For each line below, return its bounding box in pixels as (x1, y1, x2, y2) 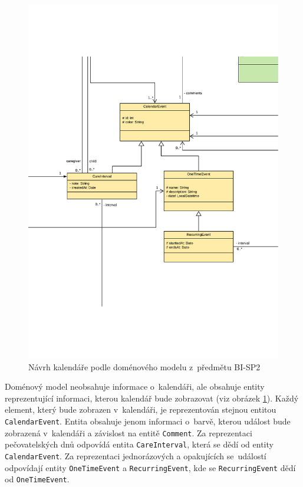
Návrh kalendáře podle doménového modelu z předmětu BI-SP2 (28, 360, 261, 373)
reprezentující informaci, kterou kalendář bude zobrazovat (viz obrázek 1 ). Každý (5, 391, 299, 404)
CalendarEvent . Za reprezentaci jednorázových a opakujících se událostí (5, 449, 266, 462)
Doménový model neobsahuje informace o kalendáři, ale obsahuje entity (5, 380, 265, 393)
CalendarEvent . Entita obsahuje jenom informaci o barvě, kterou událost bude (5, 414, 291, 427)
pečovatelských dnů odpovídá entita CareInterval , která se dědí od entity (5, 438, 274, 450)
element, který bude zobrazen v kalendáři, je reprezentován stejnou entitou (5, 403, 276, 416)
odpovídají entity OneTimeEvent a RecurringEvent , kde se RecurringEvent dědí (5, 461, 296, 473)
